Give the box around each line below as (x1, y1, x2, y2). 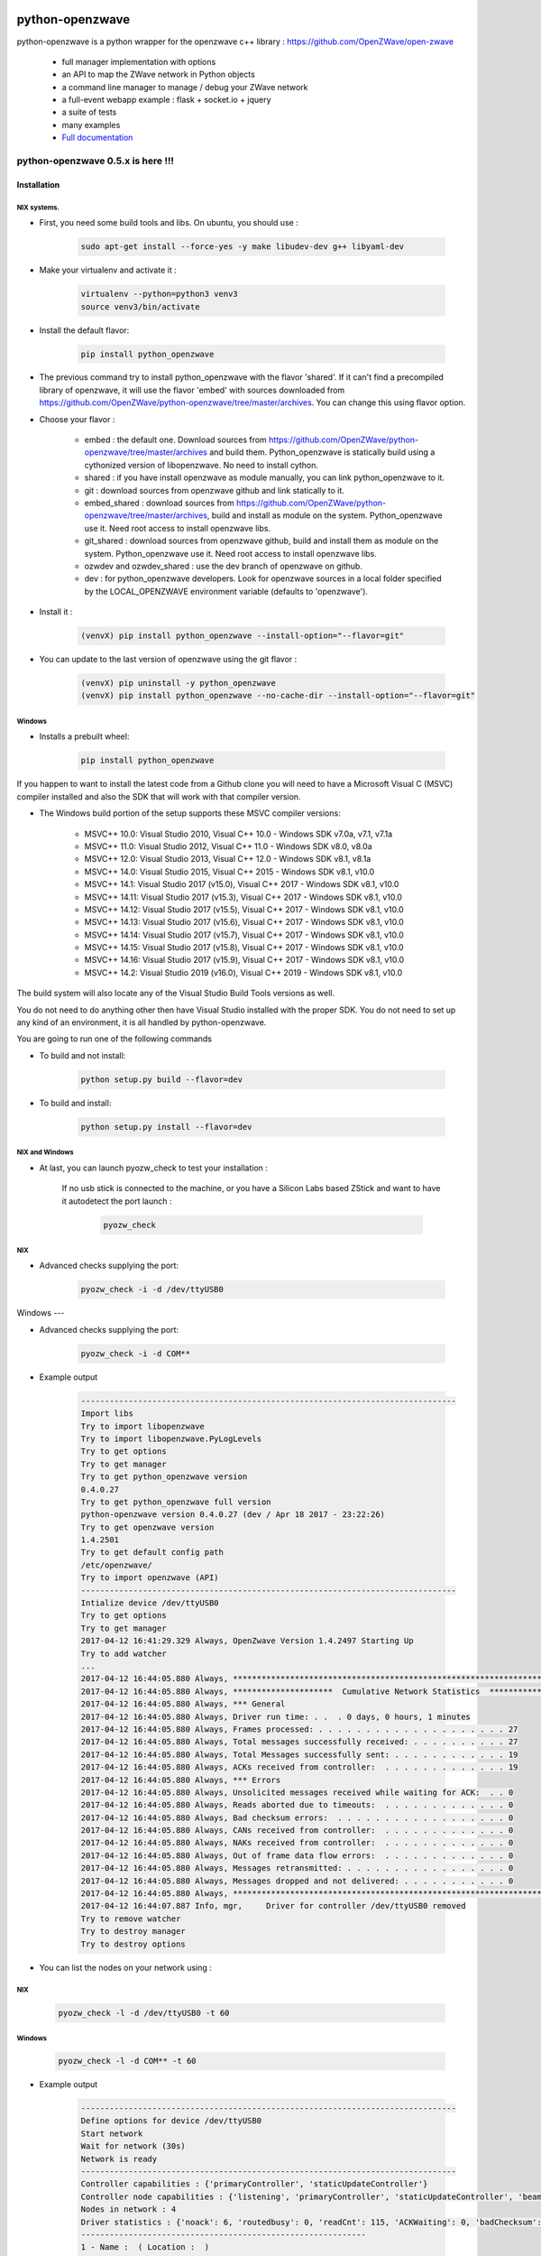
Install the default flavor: (39, 325, 130, 336)
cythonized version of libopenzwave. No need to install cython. (84, 459, 319, 470)
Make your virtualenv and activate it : (39, 264, 177, 275)
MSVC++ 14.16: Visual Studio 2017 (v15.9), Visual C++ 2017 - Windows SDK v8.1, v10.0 (84, 955, 405, 966)
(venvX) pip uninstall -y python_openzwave (80, 678, 277, 689)
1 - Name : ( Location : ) (80, 2242, 210, 2252)
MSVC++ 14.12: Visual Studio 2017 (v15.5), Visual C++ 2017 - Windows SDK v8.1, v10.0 (84, 903, 405, 915)
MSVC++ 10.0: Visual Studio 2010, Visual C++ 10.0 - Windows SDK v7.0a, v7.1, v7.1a (84, 828, 393, 839)
